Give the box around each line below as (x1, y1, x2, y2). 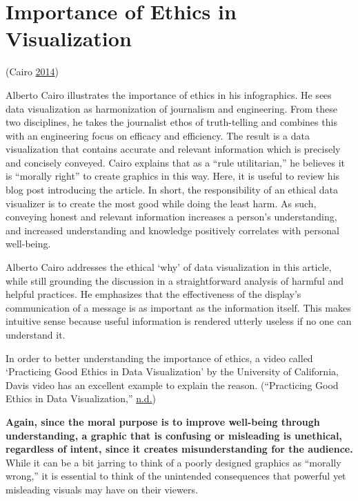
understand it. (6, 328, 66, 341)
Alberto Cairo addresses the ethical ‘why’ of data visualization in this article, (6, 260, 332, 274)
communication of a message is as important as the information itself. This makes (6, 300, 351, 314)
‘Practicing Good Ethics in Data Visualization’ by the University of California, (6, 364, 339, 379)
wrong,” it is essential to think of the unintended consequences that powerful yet (6, 469, 346, 483)
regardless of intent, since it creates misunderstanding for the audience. (6, 442, 353, 456)
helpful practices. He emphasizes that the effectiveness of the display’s (6, 287, 301, 301)
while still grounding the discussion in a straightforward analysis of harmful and (6, 273, 344, 287)
